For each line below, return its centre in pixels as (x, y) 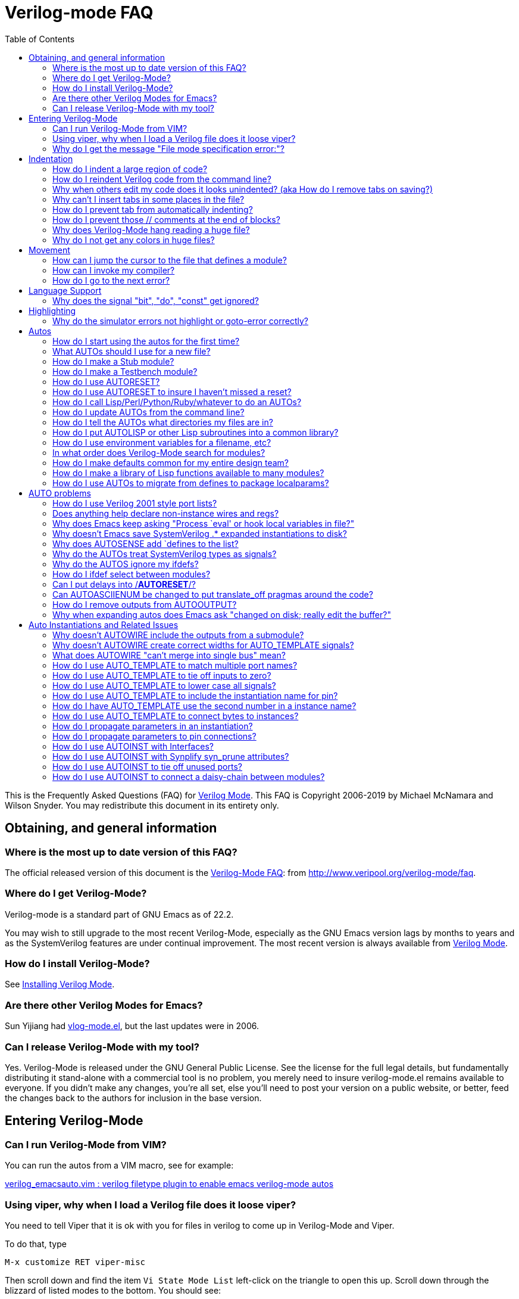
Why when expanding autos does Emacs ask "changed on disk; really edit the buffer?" (222, 614)
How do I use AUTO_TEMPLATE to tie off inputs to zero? (162, 675)
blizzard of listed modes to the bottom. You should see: (113, 1290)
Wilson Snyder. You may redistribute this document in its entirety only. (142, 805)
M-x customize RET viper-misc (75, 1262)
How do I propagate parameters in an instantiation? (153, 726)
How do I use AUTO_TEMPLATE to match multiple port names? (175, 665)
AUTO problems (60, 493)
